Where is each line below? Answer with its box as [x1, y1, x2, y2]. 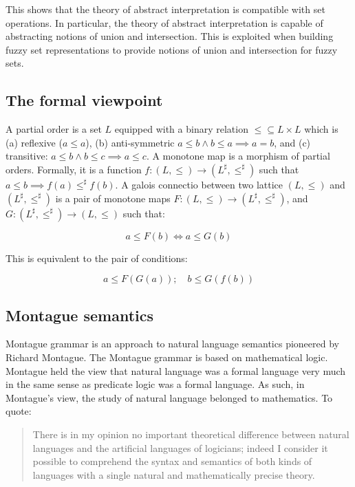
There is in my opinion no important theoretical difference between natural [32, 426, 349, 441]
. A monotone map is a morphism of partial [146, 149, 330, 163]
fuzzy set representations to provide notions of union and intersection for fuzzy [6, 42, 338, 56]
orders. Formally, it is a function [6, 162, 142, 176]
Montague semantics [6, 304, 154, 325]
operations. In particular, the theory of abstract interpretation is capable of [6, 15, 323, 30]
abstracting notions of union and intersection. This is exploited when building [6, 29, 334, 43]
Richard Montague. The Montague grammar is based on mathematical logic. [6, 349, 328, 364]
